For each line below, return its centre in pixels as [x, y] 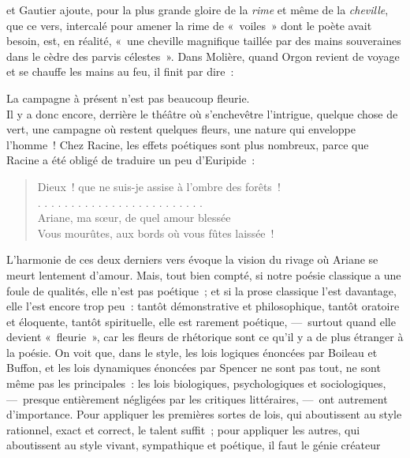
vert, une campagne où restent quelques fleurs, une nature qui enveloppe [181, 129]
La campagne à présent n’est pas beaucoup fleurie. [128, 98]
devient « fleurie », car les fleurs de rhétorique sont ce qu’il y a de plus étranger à [205, 337]
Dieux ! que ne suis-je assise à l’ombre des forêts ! [159, 186]
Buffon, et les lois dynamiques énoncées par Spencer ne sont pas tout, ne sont [194, 368]
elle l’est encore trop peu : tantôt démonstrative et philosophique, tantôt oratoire [203, 306]
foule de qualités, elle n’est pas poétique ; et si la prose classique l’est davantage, [201, 290]
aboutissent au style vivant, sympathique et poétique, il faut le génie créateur [194, 445]
